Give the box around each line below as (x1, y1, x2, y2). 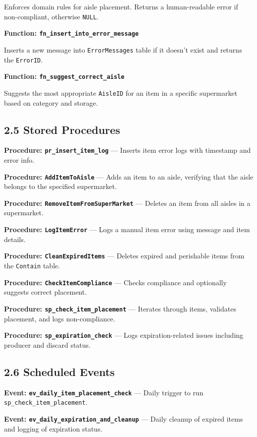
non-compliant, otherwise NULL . (4, 11, 99, 21)
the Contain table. (4, 260, 60, 270)
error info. (4, 154, 35, 165)
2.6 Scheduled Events (4, 364, 115, 379)
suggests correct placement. (4, 287, 87, 297)
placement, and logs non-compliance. (4, 313, 115, 323)
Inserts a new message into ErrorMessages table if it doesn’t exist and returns (4, 44, 242, 55)
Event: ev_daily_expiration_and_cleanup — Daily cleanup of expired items (4, 413, 243, 424)
